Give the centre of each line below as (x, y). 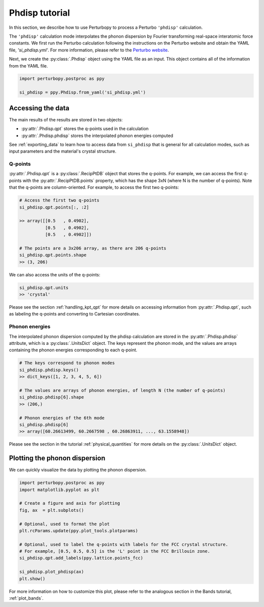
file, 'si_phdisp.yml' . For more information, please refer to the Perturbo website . (89, 50)
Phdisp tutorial (40, 13)
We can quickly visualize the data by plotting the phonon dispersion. (78, 470)
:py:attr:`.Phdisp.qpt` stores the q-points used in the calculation (85, 129)
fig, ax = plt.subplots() (52, 510)
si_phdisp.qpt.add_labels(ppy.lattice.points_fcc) (81, 558)
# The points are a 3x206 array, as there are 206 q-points (93, 248)
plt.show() (32, 579)
